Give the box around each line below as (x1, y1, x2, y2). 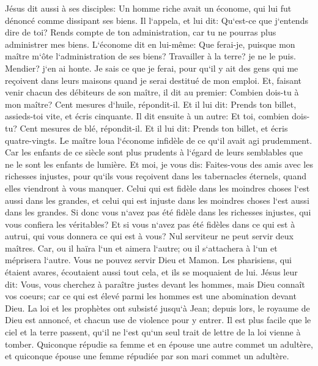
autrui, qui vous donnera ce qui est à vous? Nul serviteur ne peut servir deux (5, 230, 294, 242)
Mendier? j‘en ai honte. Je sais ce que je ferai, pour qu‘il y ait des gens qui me (5, 61, 298, 74)
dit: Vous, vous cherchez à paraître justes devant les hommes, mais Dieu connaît (5, 277, 305, 290)
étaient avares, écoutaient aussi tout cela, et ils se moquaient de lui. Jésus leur (5, 266, 298, 278)
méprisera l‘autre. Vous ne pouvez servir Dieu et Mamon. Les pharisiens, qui (5, 253, 292, 266)
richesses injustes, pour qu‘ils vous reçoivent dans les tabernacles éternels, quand (5, 170, 306, 182)
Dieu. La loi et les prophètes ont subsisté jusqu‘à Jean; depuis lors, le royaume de (5, 301, 310, 314)
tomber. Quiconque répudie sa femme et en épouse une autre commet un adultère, (5, 337, 313, 350)
